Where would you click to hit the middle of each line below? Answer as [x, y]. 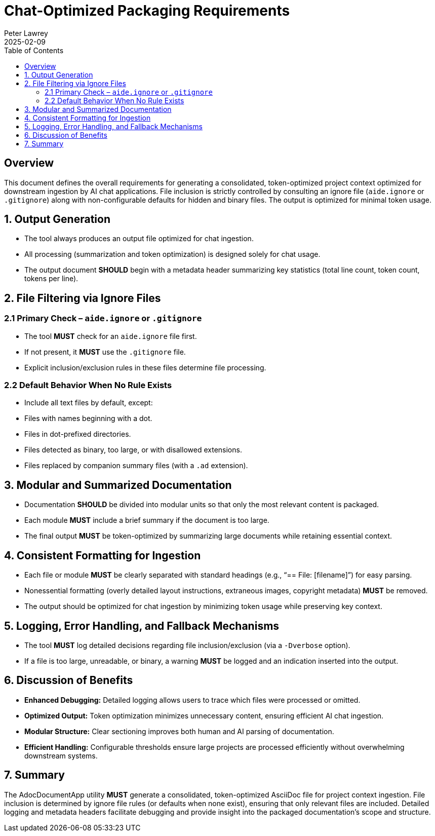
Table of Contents [34, 50]
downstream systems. [61, 755]
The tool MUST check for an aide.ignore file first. [111, 336]
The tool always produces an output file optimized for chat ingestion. [139, 239]
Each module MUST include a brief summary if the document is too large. [147, 520]
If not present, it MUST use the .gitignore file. [105, 352]
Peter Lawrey [26, 33]
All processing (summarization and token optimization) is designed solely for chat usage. [172, 254]
